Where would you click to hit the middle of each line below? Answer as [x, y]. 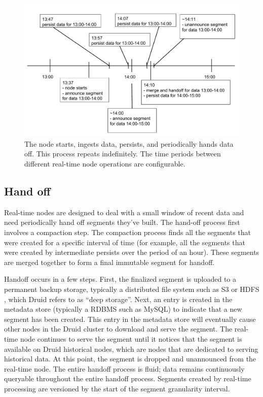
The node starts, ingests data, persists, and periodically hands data [129, 143]
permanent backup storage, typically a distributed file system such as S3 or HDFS [132, 289]
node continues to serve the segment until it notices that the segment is [131, 338]
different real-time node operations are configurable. [105, 164]
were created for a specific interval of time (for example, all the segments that [125, 242]
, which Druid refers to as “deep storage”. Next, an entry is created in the [118, 299]
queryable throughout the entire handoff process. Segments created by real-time [128, 378]
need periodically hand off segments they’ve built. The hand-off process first [122, 222]
